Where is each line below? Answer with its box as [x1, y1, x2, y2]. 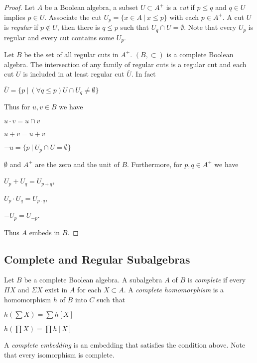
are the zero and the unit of [35, 159, 120, 169]
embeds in [29, 227, 60, 237]
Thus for [4, 101, 30, 112]
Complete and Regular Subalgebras [4, 251, 190, 267]
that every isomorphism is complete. [4, 349, 115, 360]
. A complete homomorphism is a [124, 284, 224, 295]
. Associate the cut [44, 11, 102, 22]
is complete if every [187, 274, 246, 285]
